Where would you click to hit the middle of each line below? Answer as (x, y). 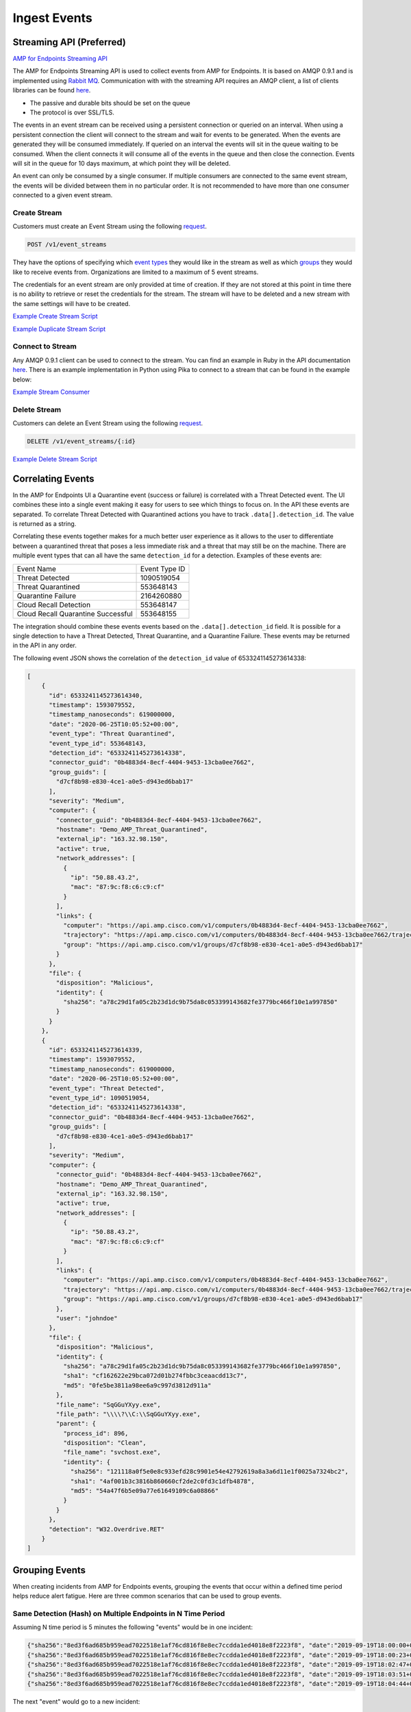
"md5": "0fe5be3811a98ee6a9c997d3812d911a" (137, 1385)
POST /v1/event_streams (67, 244)
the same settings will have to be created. (71, 303)
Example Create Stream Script (55, 316)
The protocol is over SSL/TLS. (72, 112)
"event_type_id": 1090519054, (100, 1098)
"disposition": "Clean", (104, 1443)
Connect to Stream (45, 347)
